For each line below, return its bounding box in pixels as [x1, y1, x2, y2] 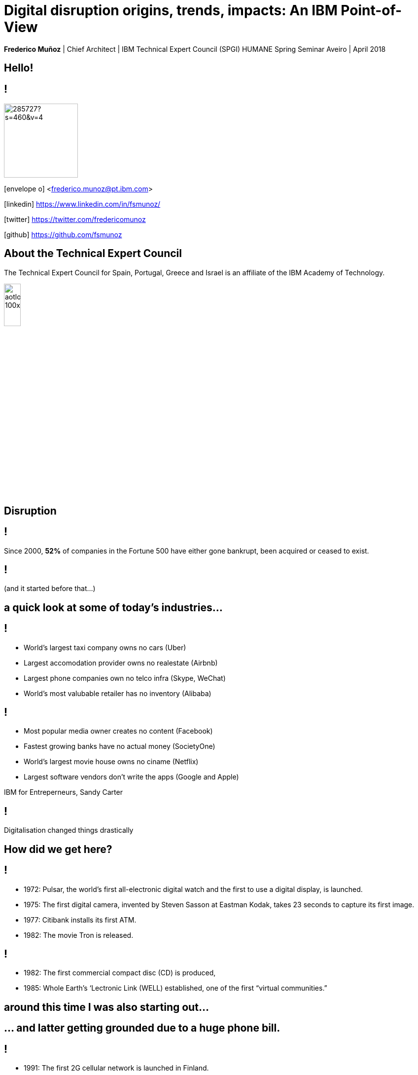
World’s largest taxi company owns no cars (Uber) [24, 643, 186, 652]
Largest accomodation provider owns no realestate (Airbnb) [24, 658, 218, 667]
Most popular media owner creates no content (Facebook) [24, 727, 213, 736]
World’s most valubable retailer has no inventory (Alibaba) [24, 689, 211, 698]
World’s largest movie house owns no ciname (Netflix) [24, 757, 199, 766]
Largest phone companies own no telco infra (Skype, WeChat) [24, 673, 226, 682]
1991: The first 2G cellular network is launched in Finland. [24, 1064, 209, 1073]
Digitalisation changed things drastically [4, 826, 134, 835]
